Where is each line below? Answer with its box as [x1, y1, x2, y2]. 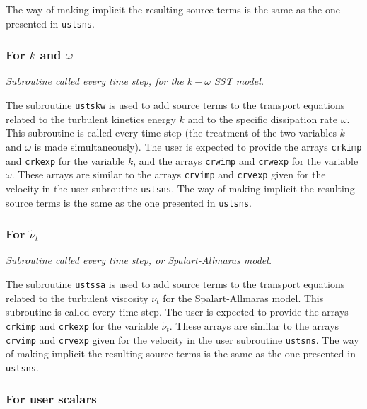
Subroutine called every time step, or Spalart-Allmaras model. [6, 253, 272, 267]
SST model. [214, 74, 264, 88]
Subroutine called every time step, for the [6, 74, 184, 88]
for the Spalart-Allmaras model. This [163, 290, 324, 305]
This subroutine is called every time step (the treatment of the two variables [6, 125, 337, 140]
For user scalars [6, 390, 97, 408]
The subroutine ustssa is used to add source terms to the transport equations [6, 277, 345, 291]
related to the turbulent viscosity [6, 290, 148, 305]
